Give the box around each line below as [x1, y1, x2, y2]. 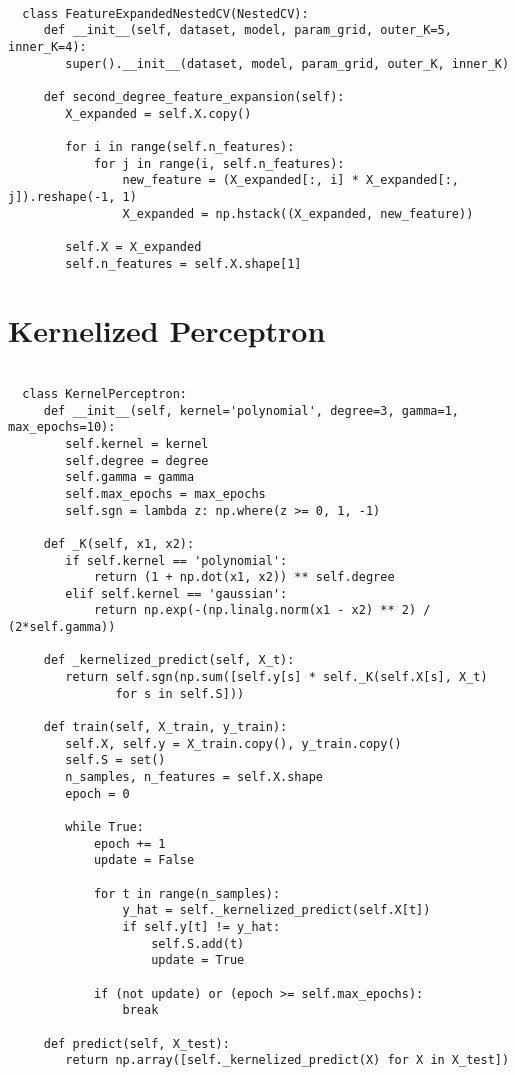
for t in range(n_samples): [93, 886, 281, 901]
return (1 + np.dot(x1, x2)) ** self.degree [93, 570, 395, 585]
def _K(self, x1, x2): [43, 536, 195, 551]
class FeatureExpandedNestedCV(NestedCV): [22, 6, 309, 21]
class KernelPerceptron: [22, 386, 187, 401]
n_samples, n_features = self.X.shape [65, 770, 323, 785]
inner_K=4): [8, 39, 87, 54]
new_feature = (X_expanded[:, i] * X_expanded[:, [122, 173, 460, 188]
